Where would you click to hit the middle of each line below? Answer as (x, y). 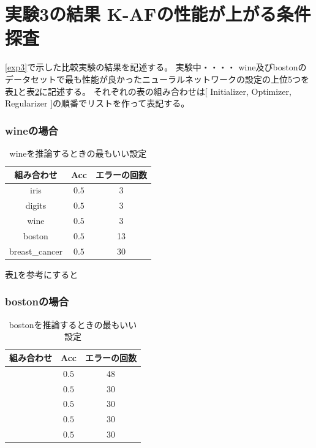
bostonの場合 (37, 301)
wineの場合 (32, 130)
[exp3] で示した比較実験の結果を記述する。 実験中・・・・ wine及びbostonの (156, 67)
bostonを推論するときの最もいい (73, 324)
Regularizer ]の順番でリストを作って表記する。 (97, 103)
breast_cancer (36, 251)
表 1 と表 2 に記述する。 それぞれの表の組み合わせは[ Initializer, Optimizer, (148, 91)
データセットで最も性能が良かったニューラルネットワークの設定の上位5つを (157, 79)
